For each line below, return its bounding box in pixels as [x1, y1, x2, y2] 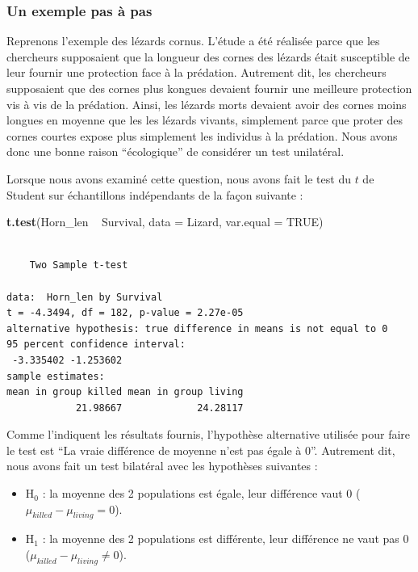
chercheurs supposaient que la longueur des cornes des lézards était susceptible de [6, 48, 410, 65]
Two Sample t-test [29, 259, 128, 271]
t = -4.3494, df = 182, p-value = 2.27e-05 [6, 307, 244, 319]
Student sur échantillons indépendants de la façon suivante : [6, 186, 303, 203]
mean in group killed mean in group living [6, 386, 244, 398]
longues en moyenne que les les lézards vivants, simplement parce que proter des [6, 111, 403, 128]
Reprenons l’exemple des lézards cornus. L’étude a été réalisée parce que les [6, 32, 380, 49]
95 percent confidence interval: [6, 339, 186, 351]
